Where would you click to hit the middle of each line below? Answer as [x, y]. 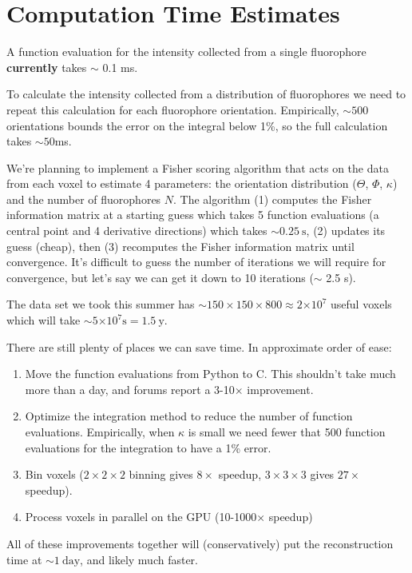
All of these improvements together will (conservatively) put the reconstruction [200, 543]
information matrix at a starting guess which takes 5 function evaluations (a [193, 215]
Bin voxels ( [54, 474]
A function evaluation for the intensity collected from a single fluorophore [186, 52]
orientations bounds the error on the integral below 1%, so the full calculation [197, 125]
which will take [44, 320]
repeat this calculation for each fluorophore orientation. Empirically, [173, 109]
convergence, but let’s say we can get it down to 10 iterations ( [160, 277]
